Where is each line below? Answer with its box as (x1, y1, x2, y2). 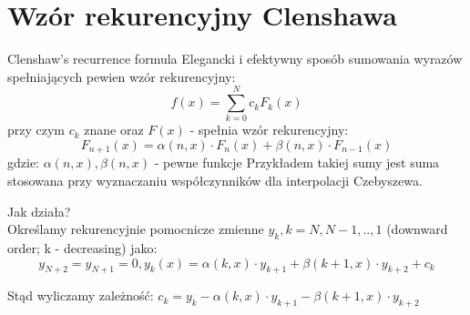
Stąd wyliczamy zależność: (7, 286, 154, 305)
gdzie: (7, 153, 39, 172)
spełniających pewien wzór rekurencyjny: (7, 66, 236, 86)
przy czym (7, 120, 66, 139)
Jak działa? (7, 201, 71, 220)
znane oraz (84, 120, 144, 139)
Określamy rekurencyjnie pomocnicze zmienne (7, 219, 264, 239)
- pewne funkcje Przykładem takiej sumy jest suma (154, 153, 440, 172)
